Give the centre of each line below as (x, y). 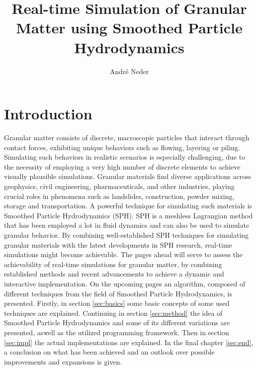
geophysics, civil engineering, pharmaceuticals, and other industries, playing (119, 186)
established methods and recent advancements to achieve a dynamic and (114, 274)
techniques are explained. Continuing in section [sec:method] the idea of (113, 313)
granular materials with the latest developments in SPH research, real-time (118, 244)
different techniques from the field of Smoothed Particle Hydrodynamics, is (118, 293)
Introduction (48, 114)
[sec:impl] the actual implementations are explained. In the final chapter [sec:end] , (129, 342)
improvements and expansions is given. (63, 361)
